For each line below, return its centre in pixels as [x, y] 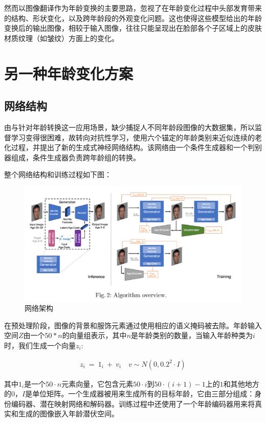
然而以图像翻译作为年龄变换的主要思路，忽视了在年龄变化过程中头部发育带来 [133, 8]
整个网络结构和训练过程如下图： [58, 174]
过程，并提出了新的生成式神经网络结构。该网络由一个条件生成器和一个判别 [136, 147]
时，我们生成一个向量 [40, 345]
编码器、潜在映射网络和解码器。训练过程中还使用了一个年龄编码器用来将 [133, 403]
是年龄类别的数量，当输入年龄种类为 [192, 335]
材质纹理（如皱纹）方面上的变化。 [61, 38]
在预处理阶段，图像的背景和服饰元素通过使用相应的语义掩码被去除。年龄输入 [133, 325]
